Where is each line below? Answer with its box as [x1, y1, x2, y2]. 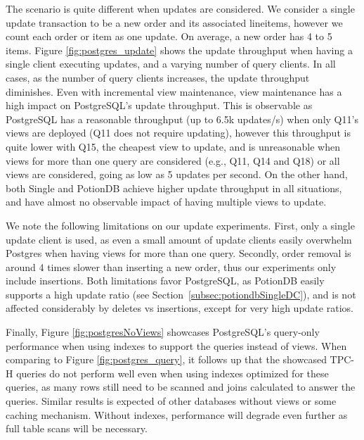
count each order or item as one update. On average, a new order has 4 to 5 [6, 29, 332, 44]
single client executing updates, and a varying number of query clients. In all [6, 56, 336, 71]
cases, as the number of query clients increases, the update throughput [6, 70, 310, 84]
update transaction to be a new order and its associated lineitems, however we [6, 15, 343, 30]
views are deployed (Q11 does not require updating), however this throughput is [6, 125, 351, 140]
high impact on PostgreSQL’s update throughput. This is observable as [6, 98, 313, 113]
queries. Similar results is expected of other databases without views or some [6, 394, 337, 408]
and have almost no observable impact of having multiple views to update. [6, 194, 327, 209]
